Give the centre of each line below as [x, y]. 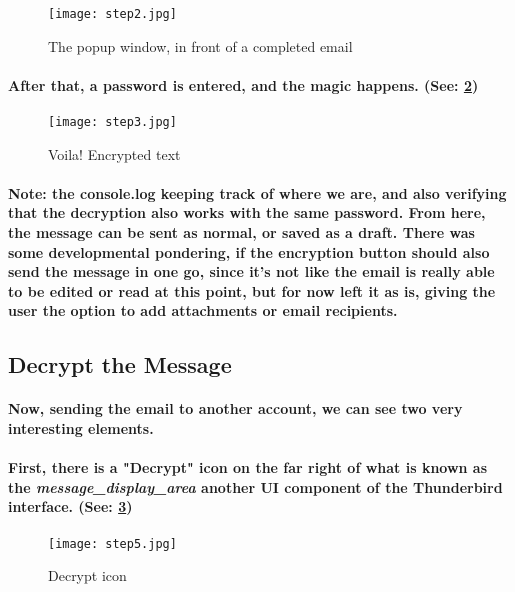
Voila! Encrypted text [114, 153]
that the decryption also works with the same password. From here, [247, 212]
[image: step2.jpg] [112, 14]
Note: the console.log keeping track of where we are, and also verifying [257, 192]
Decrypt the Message [120, 364]
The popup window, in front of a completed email [200, 45]
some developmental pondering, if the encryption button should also [249, 251]
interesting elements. [81, 428]
